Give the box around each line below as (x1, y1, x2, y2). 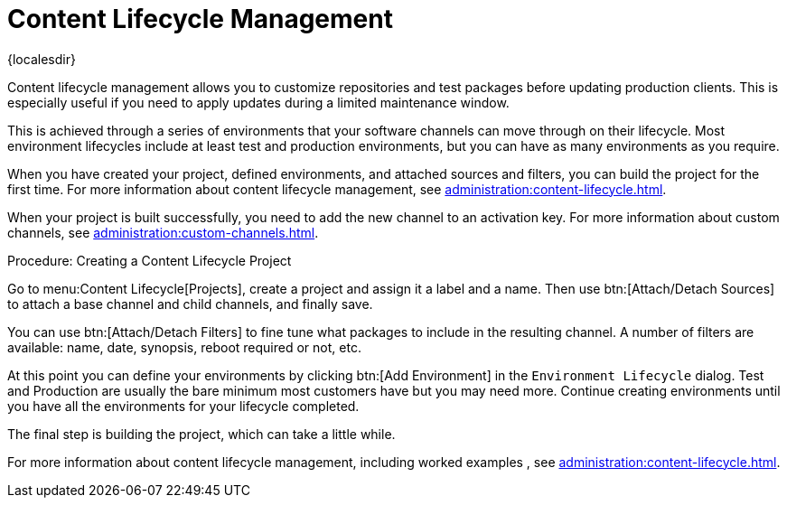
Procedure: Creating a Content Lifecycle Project (7, 252, 292, 268)
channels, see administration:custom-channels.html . (7, 224, 319, 240)
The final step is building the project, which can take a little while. (7, 426, 396, 442)
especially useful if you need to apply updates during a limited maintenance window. (7, 94, 510, 110)
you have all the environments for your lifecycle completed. (7, 397, 360, 414)
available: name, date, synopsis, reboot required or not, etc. (7, 339, 361, 355)
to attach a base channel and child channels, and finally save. (7, 295, 373, 312)
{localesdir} (7, 51, 76, 67)
